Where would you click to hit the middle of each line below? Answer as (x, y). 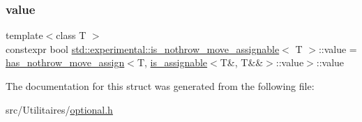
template (24, 35)
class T (71, 35)
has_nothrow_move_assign (65, 62)
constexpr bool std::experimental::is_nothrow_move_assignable (143, 48)
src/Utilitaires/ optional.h (59, 109)
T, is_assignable (172, 62)
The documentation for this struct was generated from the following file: (160, 86)
